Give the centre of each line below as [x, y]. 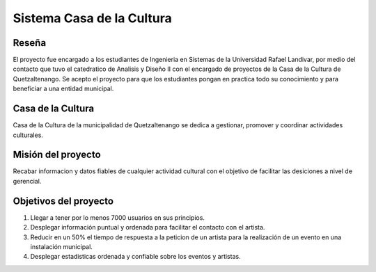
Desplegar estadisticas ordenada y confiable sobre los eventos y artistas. [135, 257]
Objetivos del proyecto [63, 201]
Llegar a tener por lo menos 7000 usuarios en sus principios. [118, 217]
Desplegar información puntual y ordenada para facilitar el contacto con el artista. [148, 227]
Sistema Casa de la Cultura [92, 18]
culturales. [28, 135]
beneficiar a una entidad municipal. [63, 89]
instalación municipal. [62, 246]
